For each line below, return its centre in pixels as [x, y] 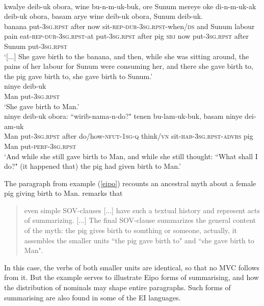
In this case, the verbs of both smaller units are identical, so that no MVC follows [132, 267]
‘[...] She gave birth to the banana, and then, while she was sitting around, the [127, 56]
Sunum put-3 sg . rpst [36, 46]
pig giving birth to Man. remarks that [63, 193]
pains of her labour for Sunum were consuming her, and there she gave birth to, [129, 66]
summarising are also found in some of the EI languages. [93, 297]
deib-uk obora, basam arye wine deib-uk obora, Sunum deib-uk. [103, 16]
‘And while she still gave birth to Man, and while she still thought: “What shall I [131, 156]
